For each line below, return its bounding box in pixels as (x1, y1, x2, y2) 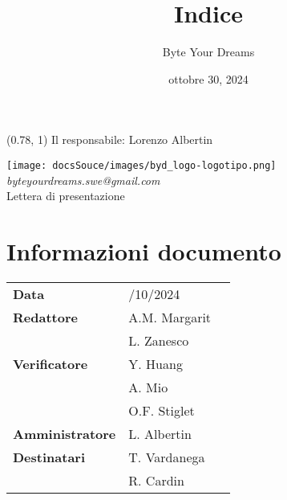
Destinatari (13, 447, 86, 466)
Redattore (13, 307, 78, 326)
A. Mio (128, 377, 168, 396)
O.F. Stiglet (128, 400, 195, 420)
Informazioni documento (6, 234, 281, 267)
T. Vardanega (128, 447, 205, 466)
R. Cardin (128, 470, 184, 490)
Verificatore (13, 354, 88, 373)
